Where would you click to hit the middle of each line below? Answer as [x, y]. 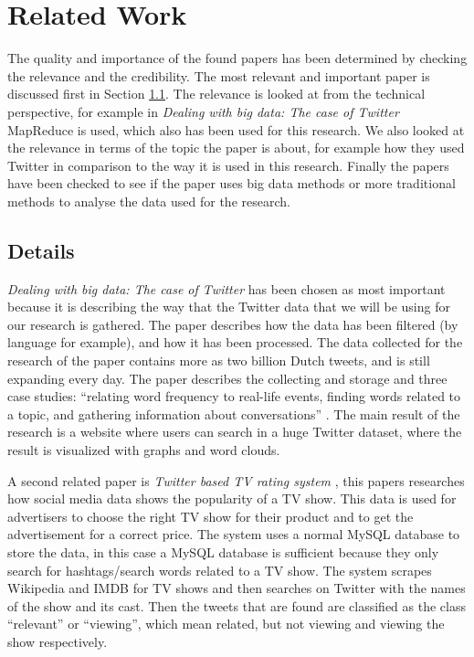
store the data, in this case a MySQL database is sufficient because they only [223, 551]
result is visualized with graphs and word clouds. [144, 450]
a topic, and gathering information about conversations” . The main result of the [234, 413]
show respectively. [58, 641]
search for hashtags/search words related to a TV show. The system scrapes [220, 570]
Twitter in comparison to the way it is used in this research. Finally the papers [228, 165]
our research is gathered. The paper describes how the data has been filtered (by [233, 324]
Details [41, 250]
